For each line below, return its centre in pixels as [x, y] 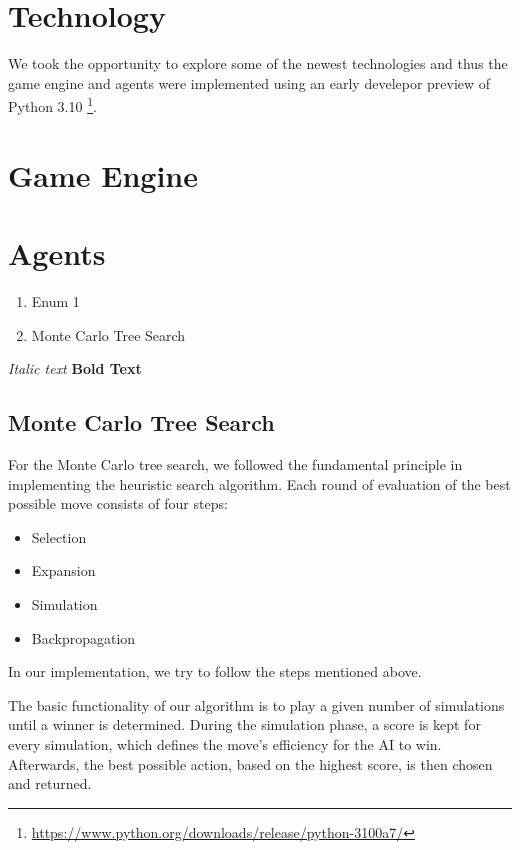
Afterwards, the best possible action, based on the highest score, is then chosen [250, 763]
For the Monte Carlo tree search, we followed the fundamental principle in [235, 464]
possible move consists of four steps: [118, 503]
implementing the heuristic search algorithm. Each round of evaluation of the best [259, 483]
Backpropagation [83, 637]
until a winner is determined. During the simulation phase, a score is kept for [244, 724]
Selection [59, 536]
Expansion [63, 570]
